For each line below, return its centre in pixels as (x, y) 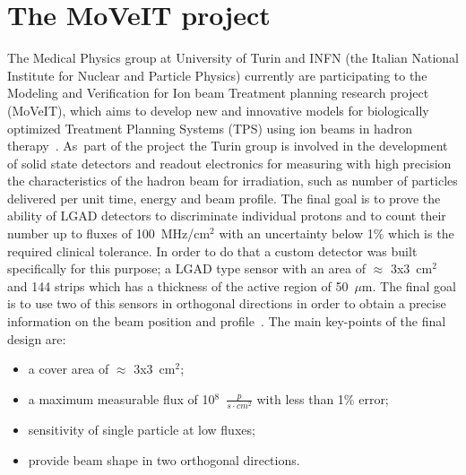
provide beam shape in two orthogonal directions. (164, 459)
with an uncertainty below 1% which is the (337, 233)
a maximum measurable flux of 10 (121, 398)
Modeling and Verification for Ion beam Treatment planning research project (218, 93)
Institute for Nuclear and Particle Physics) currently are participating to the (217, 75)
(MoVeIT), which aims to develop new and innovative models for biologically (218, 110)
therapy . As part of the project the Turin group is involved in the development (228, 146)
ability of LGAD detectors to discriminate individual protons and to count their (227, 216)
